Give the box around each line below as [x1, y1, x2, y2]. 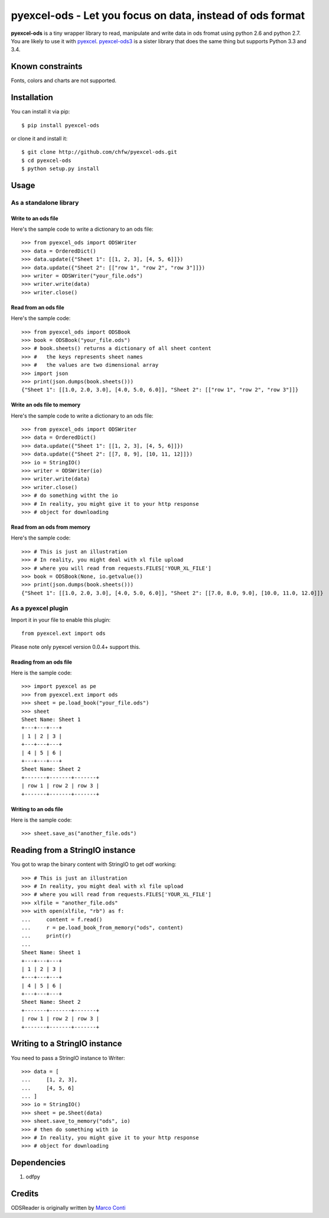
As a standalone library [11, 198, 79, 206]
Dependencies [11, 1158, 66, 1168]
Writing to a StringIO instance [11, 1039, 122, 1049]
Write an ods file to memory [11, 401, 81, 408]
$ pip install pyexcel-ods [21, 122, 100, 128]
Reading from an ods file [11, 658, 73, 665]
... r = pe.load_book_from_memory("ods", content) [21, 924, 184, 931]
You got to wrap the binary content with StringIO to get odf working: [11, 861, 177, 868]
